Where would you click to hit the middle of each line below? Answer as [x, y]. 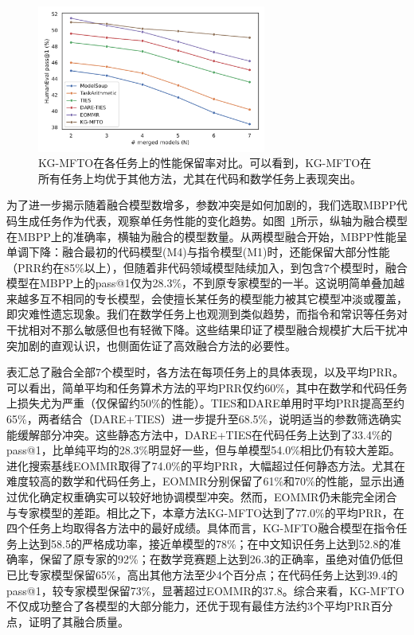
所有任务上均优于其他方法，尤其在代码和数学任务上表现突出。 [200, 178]
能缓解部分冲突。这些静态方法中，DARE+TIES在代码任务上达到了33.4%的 [199, 434]
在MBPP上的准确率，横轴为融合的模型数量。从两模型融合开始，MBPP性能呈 [207, 236]
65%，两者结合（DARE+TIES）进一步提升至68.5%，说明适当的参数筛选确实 [204, 419]
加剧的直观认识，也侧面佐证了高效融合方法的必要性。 [156, 345]
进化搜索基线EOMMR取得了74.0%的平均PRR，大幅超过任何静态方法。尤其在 [206, 465]
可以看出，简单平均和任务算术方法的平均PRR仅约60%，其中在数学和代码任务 [207, 387]
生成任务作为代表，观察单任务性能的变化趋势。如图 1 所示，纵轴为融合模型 [212, 220]
